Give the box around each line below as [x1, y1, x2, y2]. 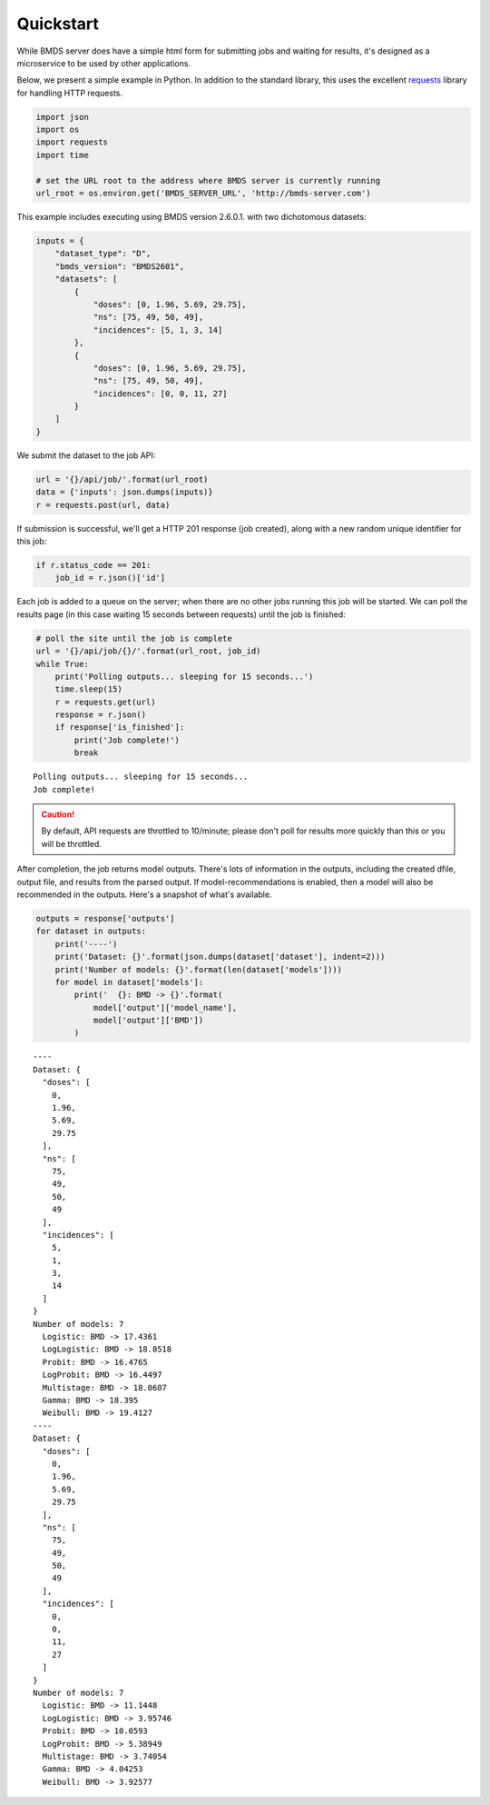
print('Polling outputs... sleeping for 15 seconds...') [54, 671, 314, 682]
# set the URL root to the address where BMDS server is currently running [35, 175, 381, 185]
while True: [35, 659, 90, 669]
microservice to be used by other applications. [16, 57, 191, 68]
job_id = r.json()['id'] [54, 573, 166, 583]
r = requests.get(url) [54, 696, 156, 707]
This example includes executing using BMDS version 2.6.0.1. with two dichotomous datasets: [16, 212, 367, 223]
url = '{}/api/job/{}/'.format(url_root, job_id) [35, 646, 261, 656]
